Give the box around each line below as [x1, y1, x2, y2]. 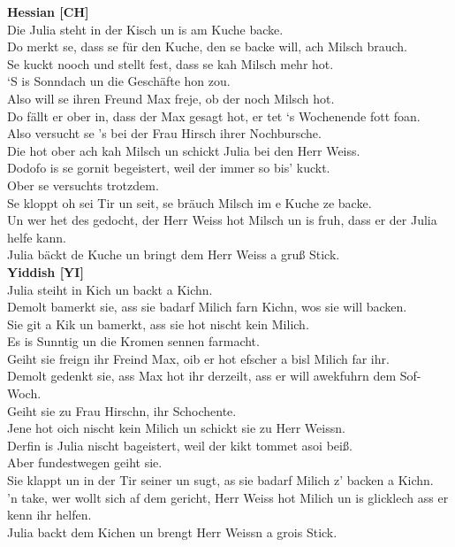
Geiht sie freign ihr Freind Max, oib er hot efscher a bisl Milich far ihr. [7, 349, 390, 367]
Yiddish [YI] [7, 262, 84, 281]
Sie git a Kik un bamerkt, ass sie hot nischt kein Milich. [7, 314, 309, 333]
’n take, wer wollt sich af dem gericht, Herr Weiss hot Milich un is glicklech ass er [7, 488, 449, 506]
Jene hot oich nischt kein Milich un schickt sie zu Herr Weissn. [7, 419, 345, 437]
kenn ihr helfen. [7, 505, 92, 524]
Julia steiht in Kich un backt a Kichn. [7, 280, 213, 298]
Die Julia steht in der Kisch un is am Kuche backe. [7, 19, 284, 38]
